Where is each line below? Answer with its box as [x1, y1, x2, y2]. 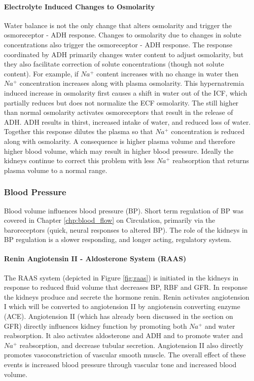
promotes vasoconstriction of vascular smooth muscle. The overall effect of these [4, 349, 246, 360]
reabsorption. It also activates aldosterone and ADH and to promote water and [4, 330, 243, 341]
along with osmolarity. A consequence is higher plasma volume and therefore [4, 136, 235, 146]
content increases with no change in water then [96, 68, 239, 78]
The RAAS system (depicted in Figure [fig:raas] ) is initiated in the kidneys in [4, 272, 239, 282]
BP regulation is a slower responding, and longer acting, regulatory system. [4, 234, 232, 244]
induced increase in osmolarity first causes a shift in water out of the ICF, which [4, 87, 248, 98]
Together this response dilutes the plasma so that [4, 126, 153, 137]
